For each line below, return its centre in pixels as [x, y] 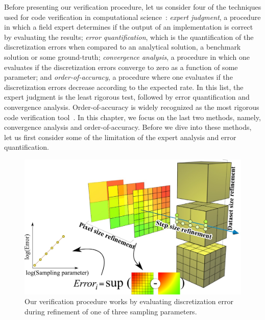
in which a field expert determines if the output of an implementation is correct [129, 27]
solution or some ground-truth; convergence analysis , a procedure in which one [127, 56]
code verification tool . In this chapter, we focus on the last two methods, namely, [132, 117]
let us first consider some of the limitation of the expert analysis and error [120, 137]
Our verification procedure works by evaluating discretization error [129, 301]
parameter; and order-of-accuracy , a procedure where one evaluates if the [118, 77]
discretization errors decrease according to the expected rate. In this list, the [124, 87]
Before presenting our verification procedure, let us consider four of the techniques [133, 7]
